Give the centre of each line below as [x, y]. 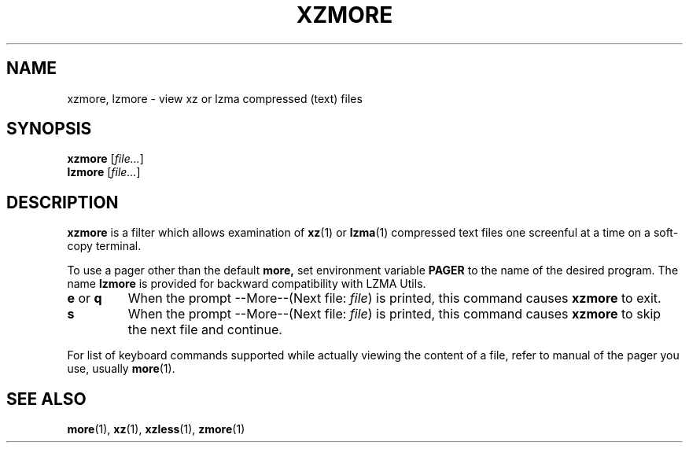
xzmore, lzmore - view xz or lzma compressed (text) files [215, 98]
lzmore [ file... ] [104, 172]
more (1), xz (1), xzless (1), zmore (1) [156, 429]
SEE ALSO [46, 399]
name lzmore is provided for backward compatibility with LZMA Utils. [247, 284]
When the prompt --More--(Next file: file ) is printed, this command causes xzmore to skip [394, 314]
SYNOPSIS [49, 129]
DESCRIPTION [63, 202]
